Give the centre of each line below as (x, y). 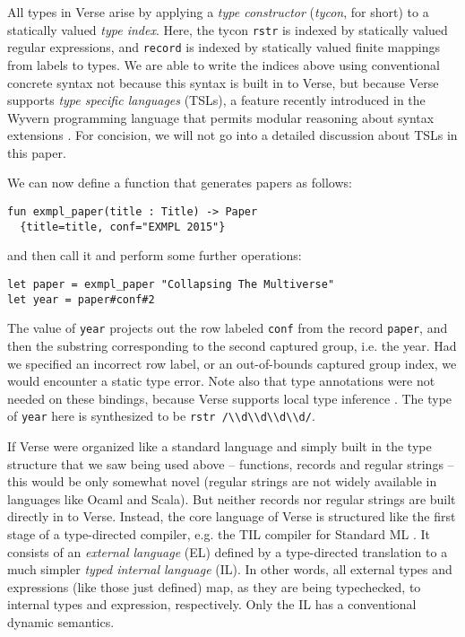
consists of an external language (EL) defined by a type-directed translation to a (228, 551)
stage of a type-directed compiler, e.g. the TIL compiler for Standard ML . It (219, 533)
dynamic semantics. (61, 621)
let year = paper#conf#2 (81, 299)
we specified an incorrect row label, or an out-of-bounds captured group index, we (232, 363)
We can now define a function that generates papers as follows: (180, 183)
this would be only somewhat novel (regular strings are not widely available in (222, 481)
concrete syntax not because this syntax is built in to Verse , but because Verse (223, 82)
